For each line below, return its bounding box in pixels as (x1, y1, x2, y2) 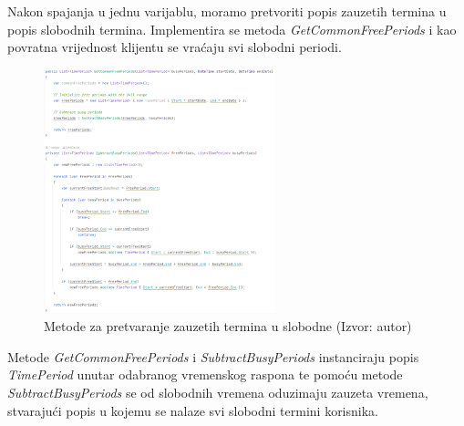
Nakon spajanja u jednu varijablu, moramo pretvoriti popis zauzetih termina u (7, 2, 447, 20)
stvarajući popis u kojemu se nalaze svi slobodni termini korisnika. (7, 400, 378, 420)
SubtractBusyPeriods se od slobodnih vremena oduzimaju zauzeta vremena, (7, 382, 428, 401)
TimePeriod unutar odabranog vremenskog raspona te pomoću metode (7, 365, 403, 384)
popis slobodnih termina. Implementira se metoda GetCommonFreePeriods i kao (7, 19, 457, 38)
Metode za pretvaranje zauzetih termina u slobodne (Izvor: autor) (44, 317, 412, 336)
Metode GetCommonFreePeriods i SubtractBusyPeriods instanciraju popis (7, 347, 419, 366)
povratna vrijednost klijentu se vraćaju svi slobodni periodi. (7, 37, 342, 57)
